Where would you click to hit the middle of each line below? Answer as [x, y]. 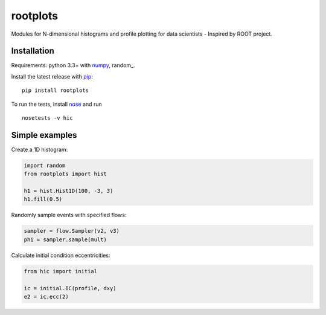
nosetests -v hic [47, 118]
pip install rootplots [56, 90]
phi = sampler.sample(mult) [65, 239]
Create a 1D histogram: [40, 149]
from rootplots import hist [65, 174]
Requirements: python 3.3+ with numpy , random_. [73, 65]
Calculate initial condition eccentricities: [61, 255]
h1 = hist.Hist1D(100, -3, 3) [69, 191]
